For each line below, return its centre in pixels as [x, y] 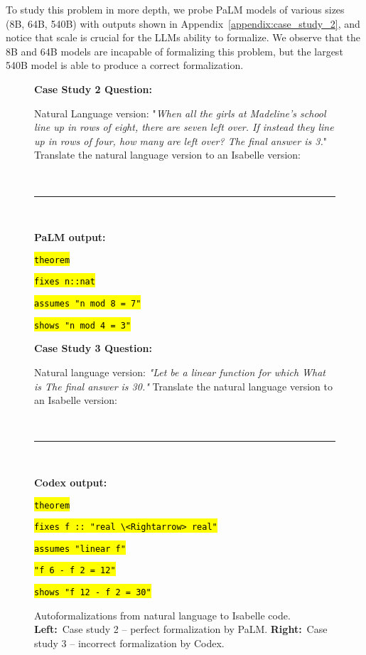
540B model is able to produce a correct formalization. [125, 65]
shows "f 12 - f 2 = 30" [93, 593]
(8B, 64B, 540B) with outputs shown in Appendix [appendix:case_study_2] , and [183, 23]
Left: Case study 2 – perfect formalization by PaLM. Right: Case [181, 629]
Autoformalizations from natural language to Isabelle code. [162, 615]
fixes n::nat [65, 282]
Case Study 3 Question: [93, 348]
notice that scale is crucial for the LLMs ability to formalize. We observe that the [183, 37]
